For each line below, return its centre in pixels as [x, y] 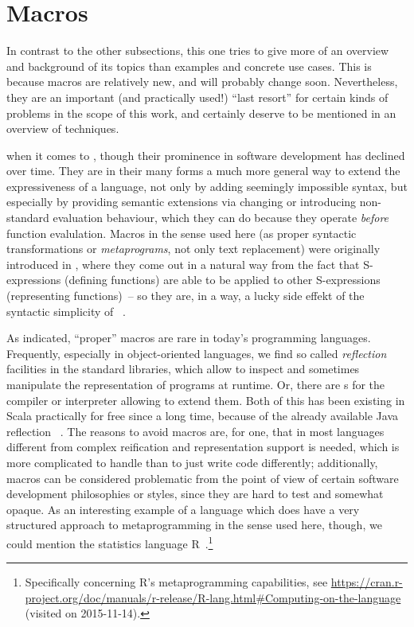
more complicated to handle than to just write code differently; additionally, [192, 462]
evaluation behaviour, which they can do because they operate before [221, 218]
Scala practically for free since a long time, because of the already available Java [203, 416]
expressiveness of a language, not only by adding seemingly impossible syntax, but [207, 186]
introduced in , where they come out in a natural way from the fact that [183, 264]
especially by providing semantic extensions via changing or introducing [182, 202]
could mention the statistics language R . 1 [110, 542]
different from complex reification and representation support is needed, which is [203, 447]
